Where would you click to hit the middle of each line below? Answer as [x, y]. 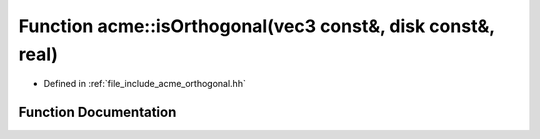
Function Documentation [97, 112]
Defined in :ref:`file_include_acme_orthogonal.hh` [145, 84]
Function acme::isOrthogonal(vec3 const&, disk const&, [256, 26]
